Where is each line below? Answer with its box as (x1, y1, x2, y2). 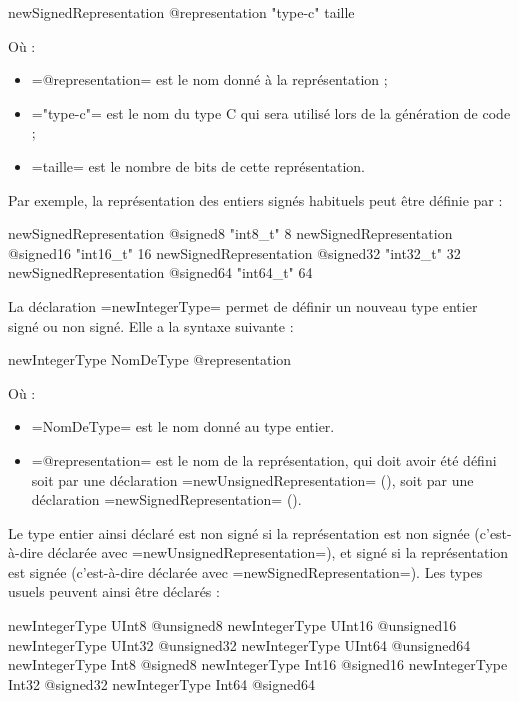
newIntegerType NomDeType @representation (8, 349, 292, 370)
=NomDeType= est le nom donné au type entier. (31, 416, 335, 437)
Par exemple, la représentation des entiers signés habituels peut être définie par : (8, 189, 503, 210)
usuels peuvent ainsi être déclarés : (8, 581, 220, 602)
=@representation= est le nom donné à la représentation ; (31, 69, 388, 90)
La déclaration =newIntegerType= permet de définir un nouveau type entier (8, 295, 478, 316)
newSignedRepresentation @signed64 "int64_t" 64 (8, 262, 313, 283)
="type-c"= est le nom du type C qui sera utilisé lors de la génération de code (31, 102, 511, 123)
